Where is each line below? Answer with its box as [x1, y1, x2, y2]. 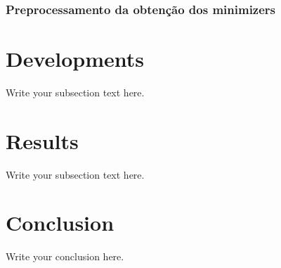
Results [6, 126, 79, 155]
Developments [6, 44, 145, 73]
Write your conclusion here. [6, 249, 124, 264]
